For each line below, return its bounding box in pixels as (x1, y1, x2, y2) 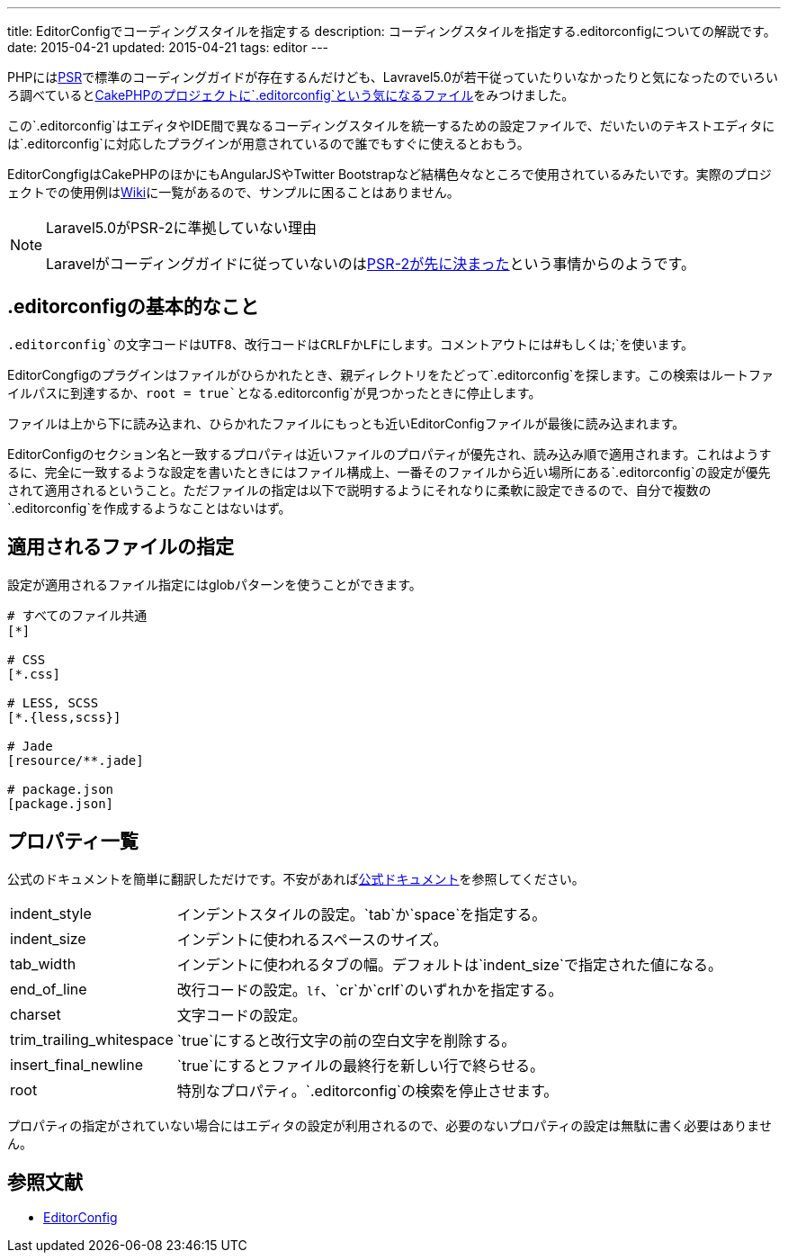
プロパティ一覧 (7, 830, 139, 853)
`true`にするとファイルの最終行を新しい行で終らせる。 (176, 1056, 544, 1075)
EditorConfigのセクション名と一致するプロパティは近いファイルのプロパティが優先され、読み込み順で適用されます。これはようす (7, 445, 772, 462)
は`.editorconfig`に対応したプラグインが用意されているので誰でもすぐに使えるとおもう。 (7, 136, 530, 151)
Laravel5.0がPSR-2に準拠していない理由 (46, 219, 317, 237)
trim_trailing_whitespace (10, 1030, 174, 1048)
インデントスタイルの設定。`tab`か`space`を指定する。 (176, 904, 547, 923)
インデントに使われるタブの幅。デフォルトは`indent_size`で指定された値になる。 (176, 955, 722, 974)
